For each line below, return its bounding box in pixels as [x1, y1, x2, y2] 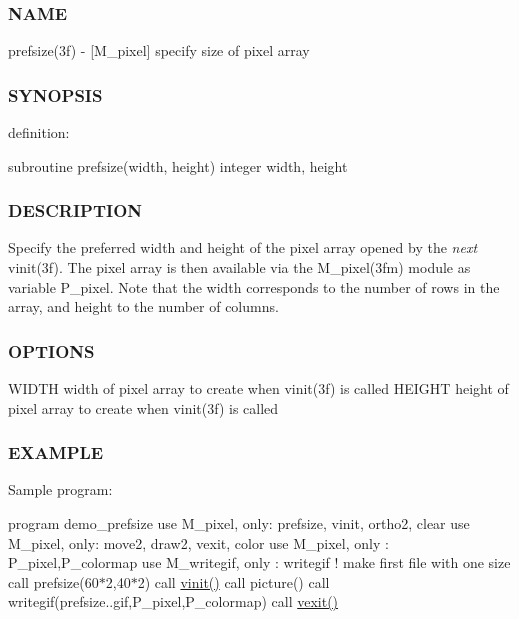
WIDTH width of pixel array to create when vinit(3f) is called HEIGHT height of [8, 378, 509, 399]
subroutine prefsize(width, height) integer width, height [8, 155, 348, 176]
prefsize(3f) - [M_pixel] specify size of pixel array [8, 40, 310, 61]
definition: [8, 122, 70, 143]
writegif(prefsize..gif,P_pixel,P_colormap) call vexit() [8, 591, 339, 612]
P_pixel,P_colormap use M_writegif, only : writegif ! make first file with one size [8, 552, 511, 573]
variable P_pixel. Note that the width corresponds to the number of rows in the [8, 276, 500, 297]
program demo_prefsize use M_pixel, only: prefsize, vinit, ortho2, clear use [8, 513, 470, 534]
